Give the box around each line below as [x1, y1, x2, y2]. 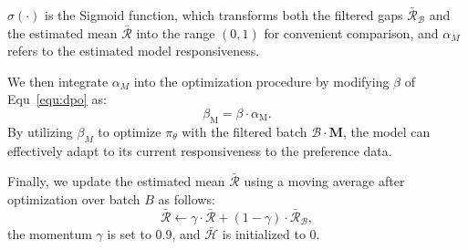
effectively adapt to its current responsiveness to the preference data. [7, 141, 392, 160]
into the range [136, 23, 215, 42]
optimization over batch [7, 189, 140, 208]
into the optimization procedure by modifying [133, 71, 390, 90]
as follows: [158, 189, 215, 208]
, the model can [343, 121, 431, 141]
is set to [107, 224, 151, 243]
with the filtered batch [182, 121, 307, 141]
